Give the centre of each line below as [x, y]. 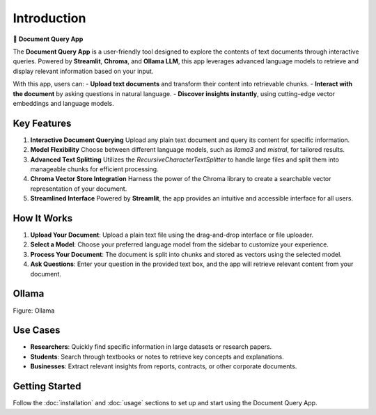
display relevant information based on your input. [83, 71]
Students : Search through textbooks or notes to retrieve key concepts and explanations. [157, 357]
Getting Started [47, 386]
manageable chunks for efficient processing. [95, 169]
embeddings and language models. [63, 103]
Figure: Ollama [34, 311]
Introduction [49, 18]
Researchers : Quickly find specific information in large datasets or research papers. [151, 347]
